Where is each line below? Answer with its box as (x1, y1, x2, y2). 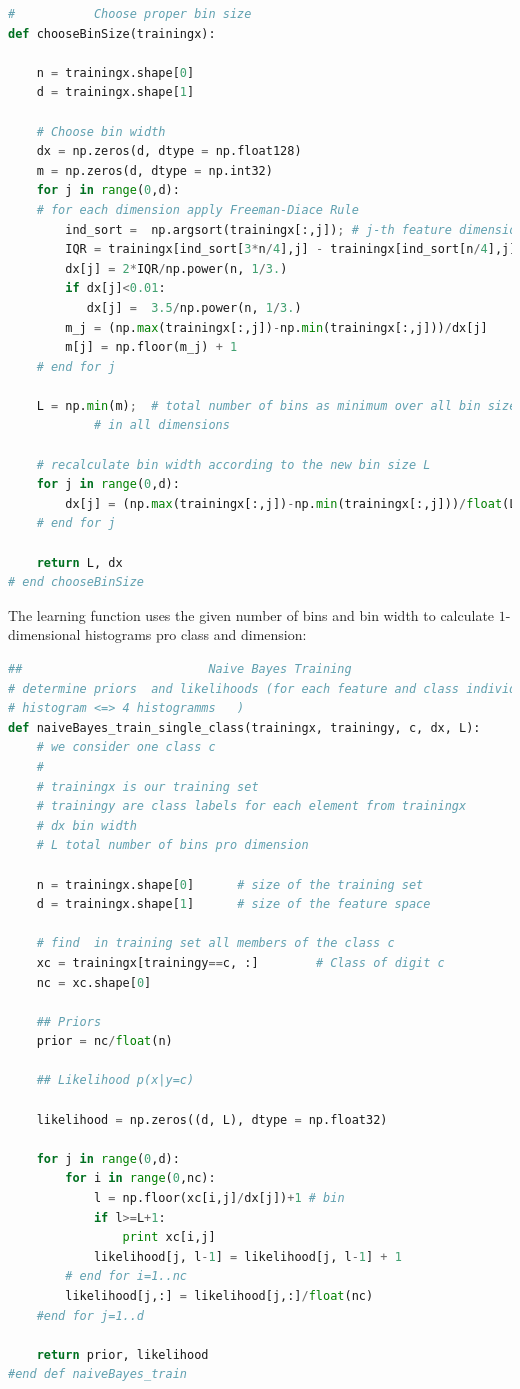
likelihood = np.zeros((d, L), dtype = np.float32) (36, 1112, 388, 1127)
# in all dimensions (93, 418, 230, 433)
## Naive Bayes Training (8, 662, 352, 676)
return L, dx (36, 555, 123, 570)
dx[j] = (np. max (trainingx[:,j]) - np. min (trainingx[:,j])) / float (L (65, 496, 517, 511)
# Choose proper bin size (8, 7, 252, 21)
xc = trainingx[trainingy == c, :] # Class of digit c (36, 955, 445, 970)
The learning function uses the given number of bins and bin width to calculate (8, 604, 495, 625)
